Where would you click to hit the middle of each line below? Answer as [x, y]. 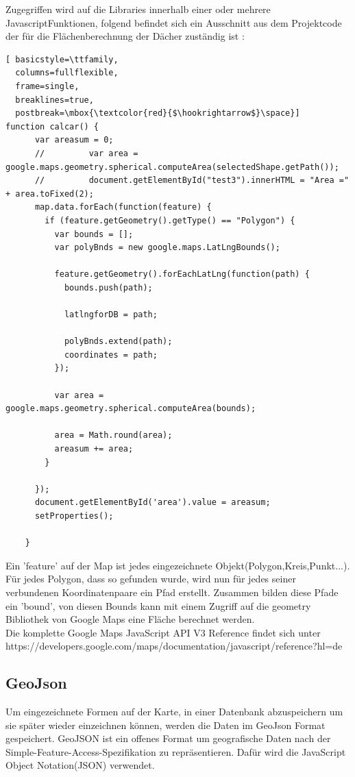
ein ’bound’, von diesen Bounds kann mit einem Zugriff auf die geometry [158, 605]
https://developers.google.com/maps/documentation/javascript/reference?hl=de [174, 646]
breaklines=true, [54, 100]
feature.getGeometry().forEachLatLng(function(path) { [182, 274]
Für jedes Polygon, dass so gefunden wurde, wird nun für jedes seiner [151, 579]
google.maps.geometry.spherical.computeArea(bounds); [131, 409]
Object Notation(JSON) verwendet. [80, 765]
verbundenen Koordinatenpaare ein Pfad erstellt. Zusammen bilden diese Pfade [172, 592]
